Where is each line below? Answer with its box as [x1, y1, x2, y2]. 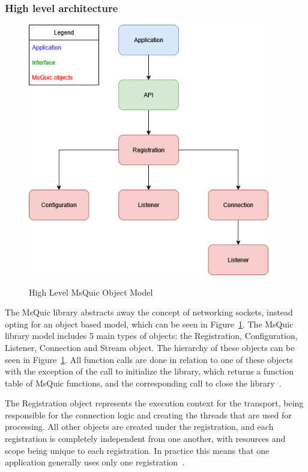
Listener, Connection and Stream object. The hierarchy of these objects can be [5, 341, 295, 353]
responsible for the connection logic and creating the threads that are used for [5, 408, 292, 421]
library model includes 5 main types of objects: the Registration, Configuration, [5, 329, 298, 342]
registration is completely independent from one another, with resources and [5, 432, 286, 445]
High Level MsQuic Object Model [29, 285, 153, 298]
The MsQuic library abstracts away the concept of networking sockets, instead [5, 306, 293, 318]
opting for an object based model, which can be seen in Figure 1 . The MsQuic [5, 317, 294, 330]
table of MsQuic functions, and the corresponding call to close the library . [5, 376, 282, 389]
